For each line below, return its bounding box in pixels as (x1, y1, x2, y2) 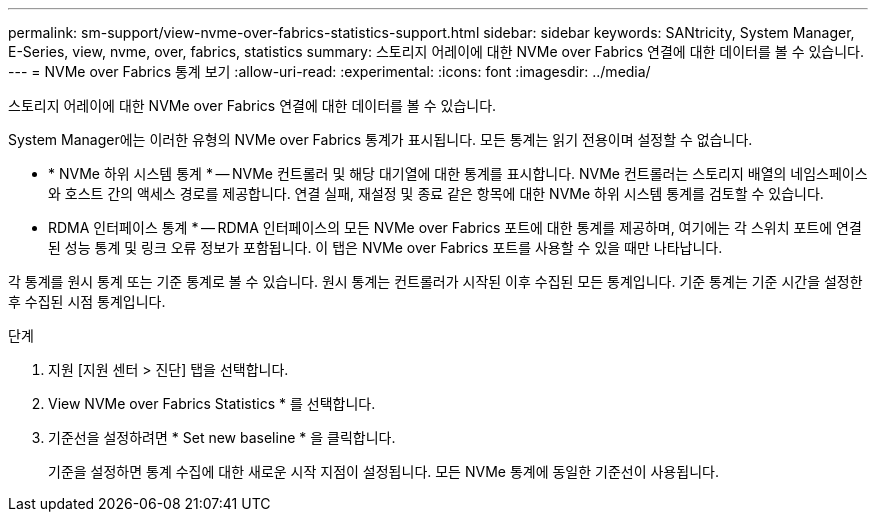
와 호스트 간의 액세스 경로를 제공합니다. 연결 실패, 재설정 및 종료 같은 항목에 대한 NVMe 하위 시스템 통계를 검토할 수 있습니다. (48, 185, 824, 202)
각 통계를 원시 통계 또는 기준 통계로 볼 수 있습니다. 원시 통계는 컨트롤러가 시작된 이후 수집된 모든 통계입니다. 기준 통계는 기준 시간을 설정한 (8, 273, 863, 290)
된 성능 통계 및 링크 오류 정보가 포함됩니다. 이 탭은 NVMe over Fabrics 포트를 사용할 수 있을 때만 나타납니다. (48, 239, 723, 256)
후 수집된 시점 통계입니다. (8, 293, 166, 310)
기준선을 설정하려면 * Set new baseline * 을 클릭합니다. (48, 429, 396, 446)
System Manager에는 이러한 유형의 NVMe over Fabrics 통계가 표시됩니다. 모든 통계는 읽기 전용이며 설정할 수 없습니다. (8, 131, 753, 148)
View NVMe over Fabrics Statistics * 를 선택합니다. (48, 395, 376, 412)
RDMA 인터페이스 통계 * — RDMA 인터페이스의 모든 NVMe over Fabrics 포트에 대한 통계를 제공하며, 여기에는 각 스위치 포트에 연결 (48, 219, 862, 236)
